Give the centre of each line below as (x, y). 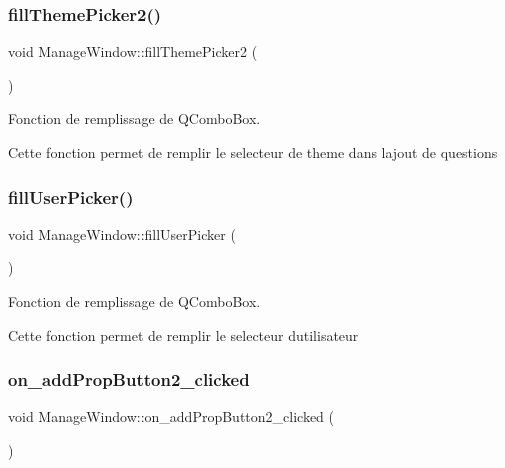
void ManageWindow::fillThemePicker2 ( (133, 51)
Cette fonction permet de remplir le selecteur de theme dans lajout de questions (253, 152)
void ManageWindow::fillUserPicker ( (122, 233)
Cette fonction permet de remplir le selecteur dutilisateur (183, 334)
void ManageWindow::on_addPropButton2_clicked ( (171, 416)
